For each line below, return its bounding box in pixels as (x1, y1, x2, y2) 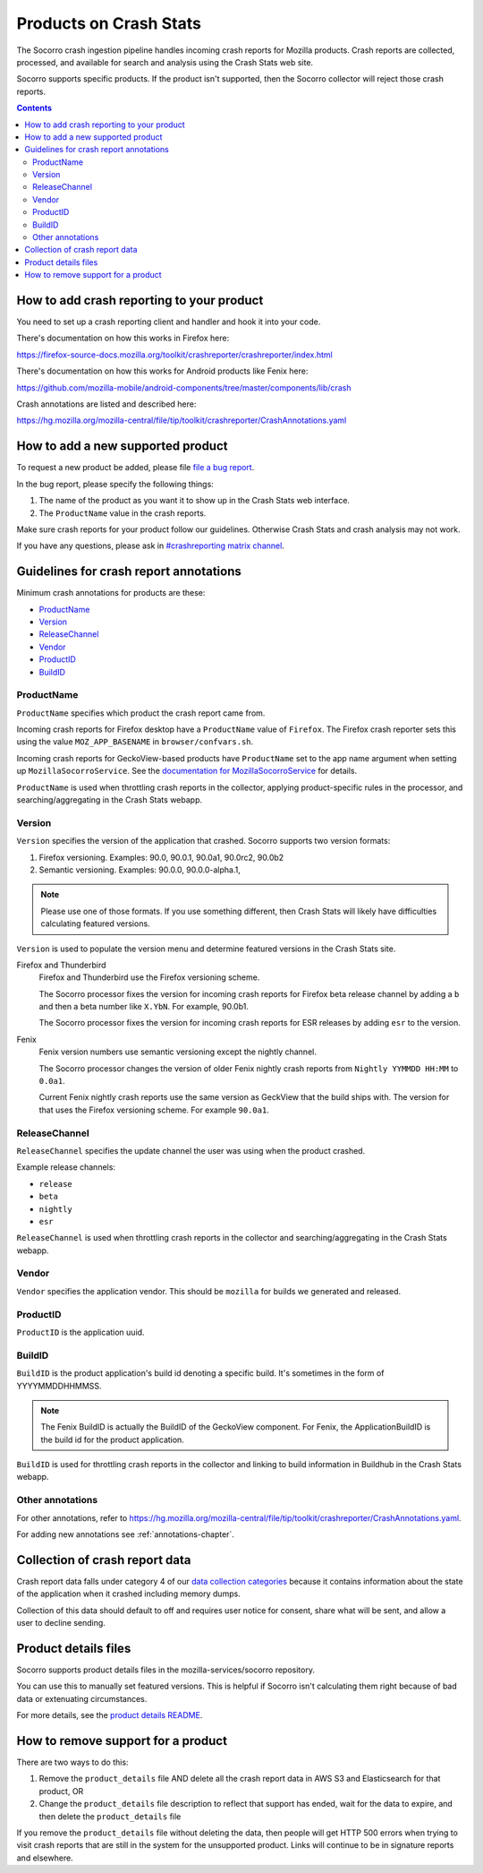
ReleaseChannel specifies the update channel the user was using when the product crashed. (16, 1145, 366, 1156)
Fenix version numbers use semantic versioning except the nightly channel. (38, 1046, 317, 1057)
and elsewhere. (16, 1852, 73, 1863)
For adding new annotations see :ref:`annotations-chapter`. (16, 1528, 234, 1540)
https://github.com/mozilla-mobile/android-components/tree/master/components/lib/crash (16, 382, 352, 393)
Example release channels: (16, 1162, 116, 1173)
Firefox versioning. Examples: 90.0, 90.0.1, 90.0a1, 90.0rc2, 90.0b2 (38, 852, 284, 863)
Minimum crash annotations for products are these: (16, 588, 206, 598)
